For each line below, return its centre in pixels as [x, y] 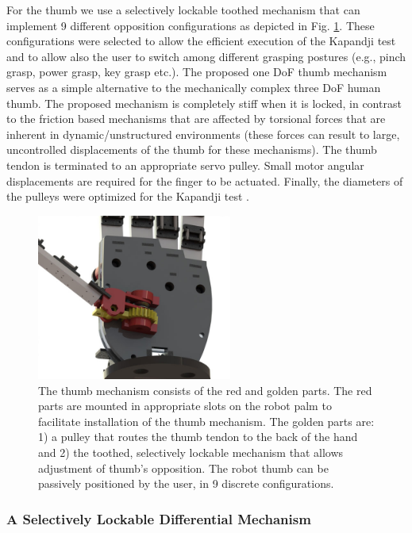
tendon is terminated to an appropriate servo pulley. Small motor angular [185, 165]
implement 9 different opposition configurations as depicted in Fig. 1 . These [191, 25]
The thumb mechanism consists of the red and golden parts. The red [205, 390]
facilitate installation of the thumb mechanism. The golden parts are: [206, 421]
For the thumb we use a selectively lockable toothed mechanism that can [183, 10]
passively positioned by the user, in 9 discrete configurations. [186, 483]
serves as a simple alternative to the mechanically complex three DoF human [194, 87]
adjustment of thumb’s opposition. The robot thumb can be [183, 468]
